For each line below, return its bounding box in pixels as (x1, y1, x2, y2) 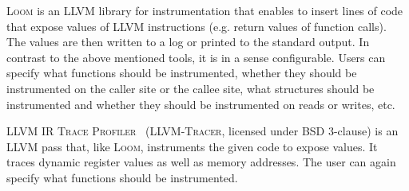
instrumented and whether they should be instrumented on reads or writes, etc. (6, 95, 395, 112)
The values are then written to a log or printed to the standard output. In (6, 33, 370, 50)
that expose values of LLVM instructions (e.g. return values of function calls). (6, 18, 387, 34)
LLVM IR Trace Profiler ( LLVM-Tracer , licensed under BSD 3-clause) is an (6, 123, 399, 139)
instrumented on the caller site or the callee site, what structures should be (6, 80, 375, 96)
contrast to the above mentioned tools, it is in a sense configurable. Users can (6, 49, 386, 65)
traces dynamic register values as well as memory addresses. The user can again (6, 154, 396, 170)
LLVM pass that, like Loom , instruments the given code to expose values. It (6, 138, 378, 154)
